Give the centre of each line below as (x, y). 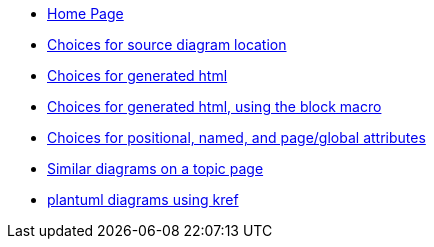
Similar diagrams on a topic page (155, 168)
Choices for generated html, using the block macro (214, 106)
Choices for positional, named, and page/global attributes (236, 137)
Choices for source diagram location (167, 44)
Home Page (85, 13)
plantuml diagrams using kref (143, 199)
